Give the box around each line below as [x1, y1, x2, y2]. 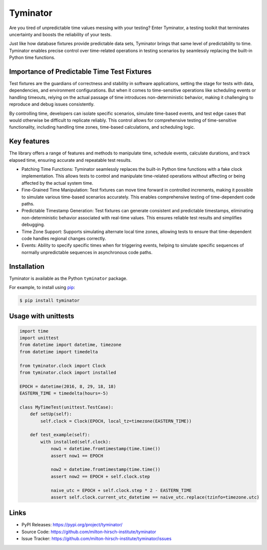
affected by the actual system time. [21, 180, 93, 186]
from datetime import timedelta [19, 349, 98, 354]
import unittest [19, 335, 59, 341]
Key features [9, 137, 49, 146]
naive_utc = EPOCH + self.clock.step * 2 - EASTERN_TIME [50, 488, 192, 493]
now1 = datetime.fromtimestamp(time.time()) [50, 446, 161, 451]
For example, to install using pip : [9, 285, 75, 291]
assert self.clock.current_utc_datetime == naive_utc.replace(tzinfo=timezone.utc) [50, 494, 260, 500]
